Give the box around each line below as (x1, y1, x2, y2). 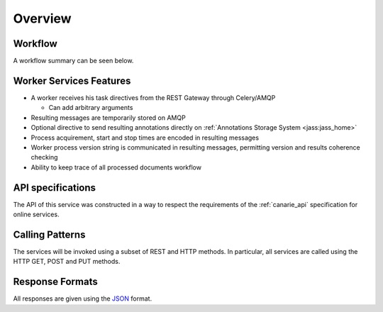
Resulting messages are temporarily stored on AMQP (30, 113, 186, 122)
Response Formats (13, 276, 99, 288)
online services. (13, 210, 60, 218)
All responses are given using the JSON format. (13, 294, 152, 303)
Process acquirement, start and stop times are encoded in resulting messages (30, 133, 259, 142)
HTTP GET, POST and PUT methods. (13, 257, 121, 266)
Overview (13, 11, 72, 26)
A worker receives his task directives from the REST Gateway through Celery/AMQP (30, 93, 276, 102)
